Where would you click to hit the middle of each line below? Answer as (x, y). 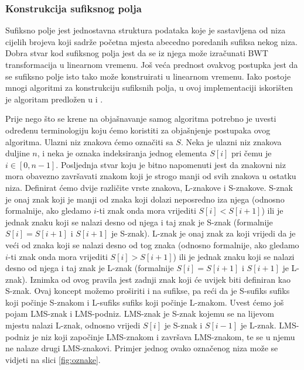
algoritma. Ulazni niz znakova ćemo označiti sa (89, 141)
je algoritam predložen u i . (54, 99)
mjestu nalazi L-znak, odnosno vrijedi (73, 325)
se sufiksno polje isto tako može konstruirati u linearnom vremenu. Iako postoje (148, 76)
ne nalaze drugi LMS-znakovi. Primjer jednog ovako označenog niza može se (142, 348)
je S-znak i (183, 325)
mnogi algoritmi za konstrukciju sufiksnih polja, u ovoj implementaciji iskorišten (149, 88)
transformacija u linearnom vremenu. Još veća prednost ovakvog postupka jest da (152, 64)
